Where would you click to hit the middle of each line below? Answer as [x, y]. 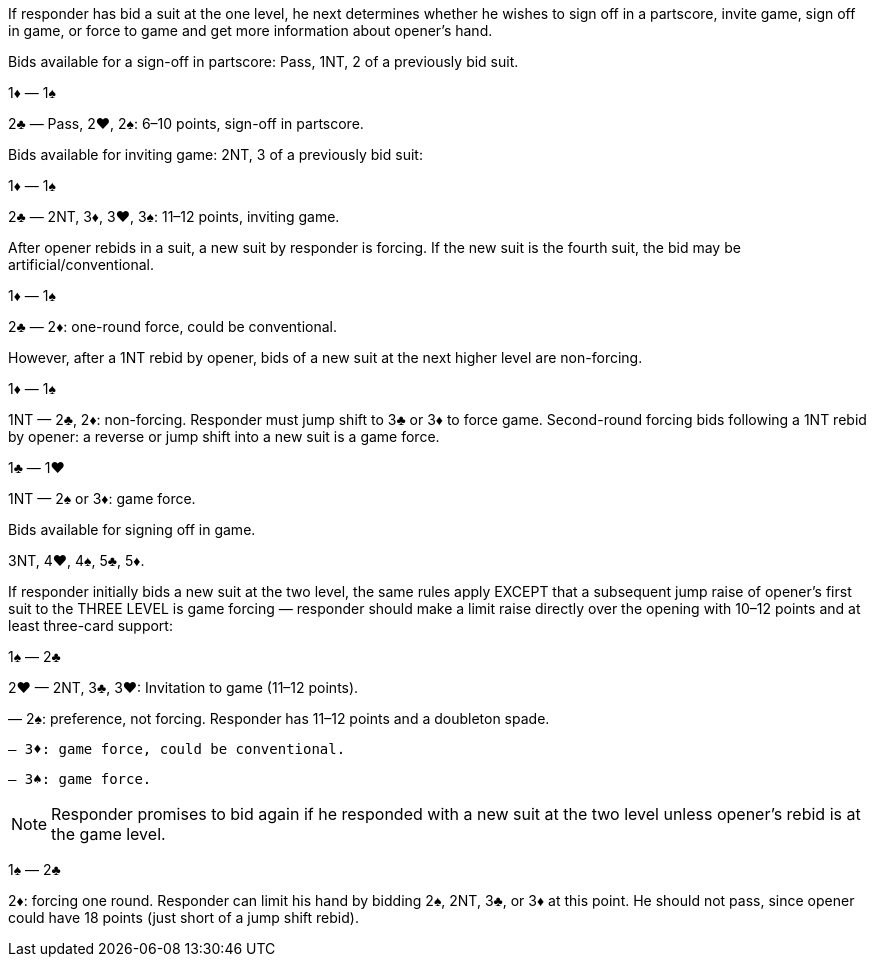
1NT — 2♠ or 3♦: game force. [102, 498]
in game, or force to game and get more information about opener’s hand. [250, 30]
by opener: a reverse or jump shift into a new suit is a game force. [224, 436]
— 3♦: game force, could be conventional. [177, 749]
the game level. [108, 834]
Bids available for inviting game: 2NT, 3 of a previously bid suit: [215, 154]
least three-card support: [90, 625]
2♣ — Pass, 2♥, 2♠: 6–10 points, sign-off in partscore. [186, 123]
